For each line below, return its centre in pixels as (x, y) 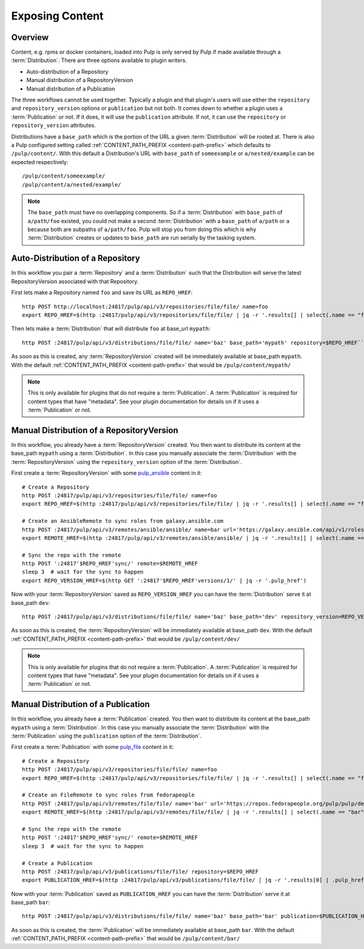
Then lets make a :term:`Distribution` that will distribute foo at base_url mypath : (111, 329)
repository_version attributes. (54, 125)
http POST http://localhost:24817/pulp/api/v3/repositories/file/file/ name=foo (145, 306)
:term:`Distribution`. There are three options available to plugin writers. (99, 60)
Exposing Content (57, 16)
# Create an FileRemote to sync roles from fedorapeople (109, 795)
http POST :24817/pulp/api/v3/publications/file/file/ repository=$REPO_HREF (140, 871)
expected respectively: (40, 162)
